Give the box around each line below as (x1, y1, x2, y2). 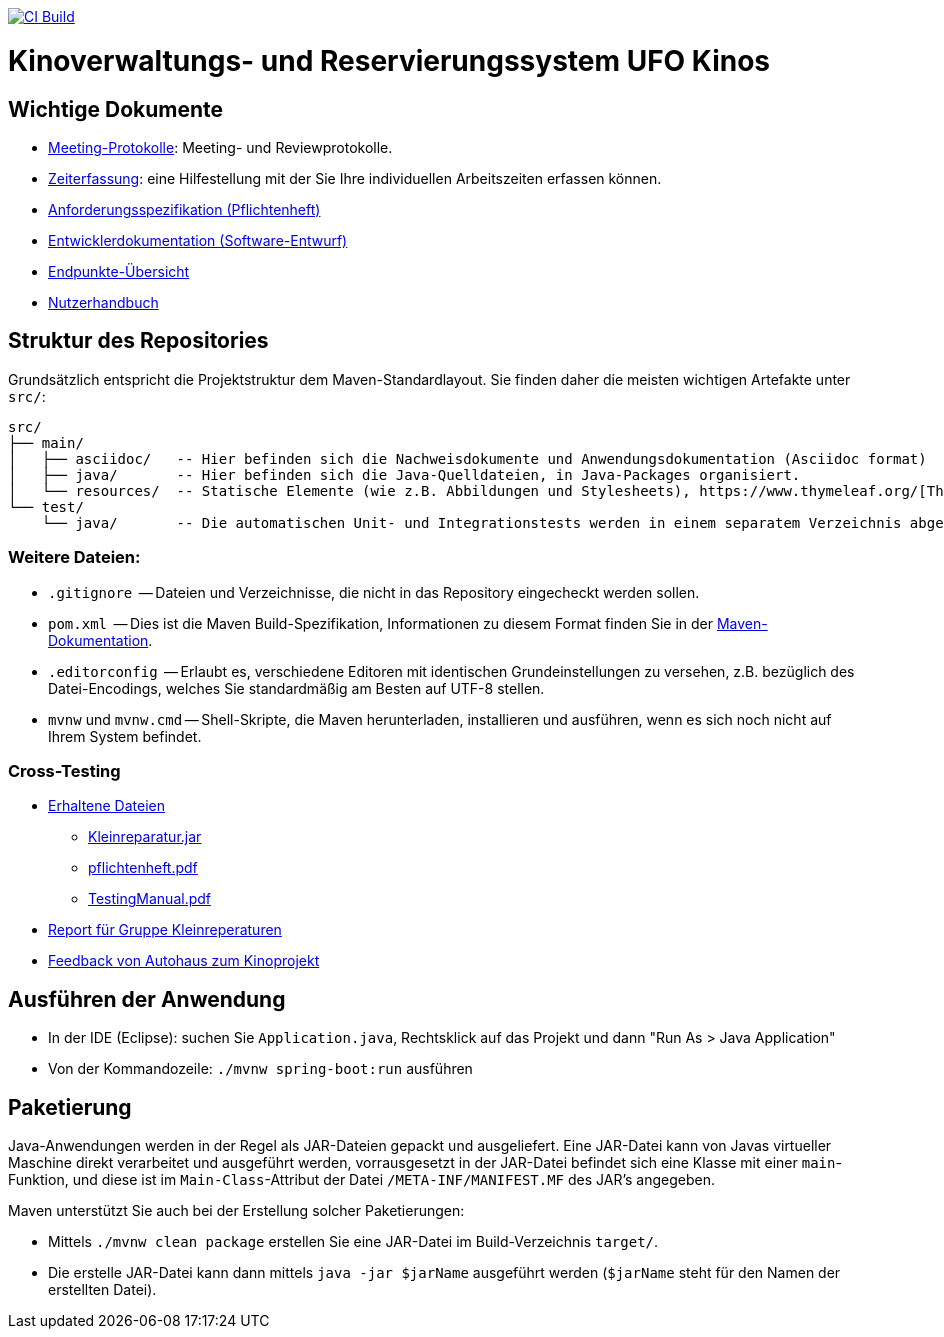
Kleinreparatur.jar (88, 828, 202, 846)
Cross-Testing (8, 760, 121, 781)
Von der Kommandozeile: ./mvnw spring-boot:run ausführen (48, 1060, 473, 1078)
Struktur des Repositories (8, 328, 269, 354)
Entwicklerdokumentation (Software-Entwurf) (48, 231, 348, 249)
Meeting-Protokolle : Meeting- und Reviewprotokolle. (48, 138, 393, 156)
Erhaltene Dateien (48, 797, 166, 815)
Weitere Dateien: (8, 547, 141, 568)
